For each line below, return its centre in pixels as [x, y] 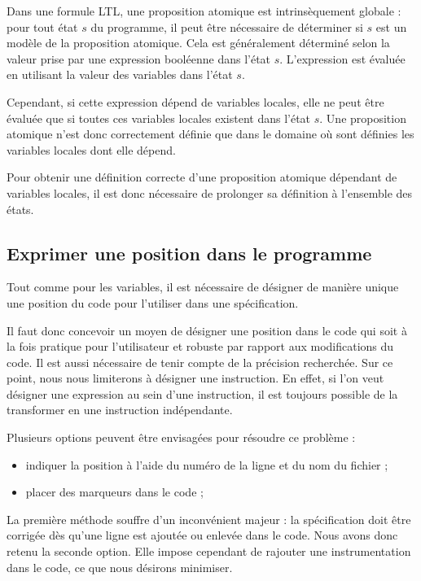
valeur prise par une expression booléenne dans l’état [139, 58]
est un [391, 26]
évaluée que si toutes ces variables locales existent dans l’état [159, 118]
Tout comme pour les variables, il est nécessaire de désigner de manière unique [203, 287]
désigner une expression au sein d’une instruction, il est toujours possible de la [202, 393]
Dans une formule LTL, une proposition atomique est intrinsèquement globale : [204, 11]
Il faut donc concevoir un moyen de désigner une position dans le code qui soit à [207, 330]
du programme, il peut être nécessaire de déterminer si [227, 26]
